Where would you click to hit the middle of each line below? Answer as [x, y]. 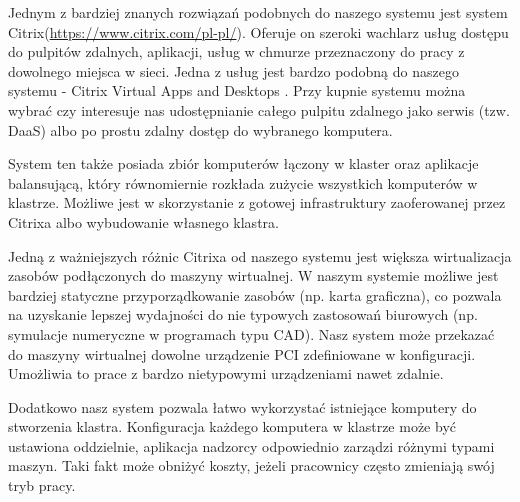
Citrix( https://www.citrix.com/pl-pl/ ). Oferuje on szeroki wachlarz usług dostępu [258, 31]
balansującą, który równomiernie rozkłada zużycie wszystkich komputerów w [243, 182]
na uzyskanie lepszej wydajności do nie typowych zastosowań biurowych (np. [243, 314]
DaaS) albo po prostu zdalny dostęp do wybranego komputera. [200, 129]
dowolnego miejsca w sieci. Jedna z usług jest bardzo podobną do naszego [233, 70]
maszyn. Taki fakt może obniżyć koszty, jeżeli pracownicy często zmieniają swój [251, 465]
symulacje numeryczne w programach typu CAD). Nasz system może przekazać [251, 333]
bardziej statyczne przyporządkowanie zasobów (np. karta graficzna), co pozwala [255, 294]
